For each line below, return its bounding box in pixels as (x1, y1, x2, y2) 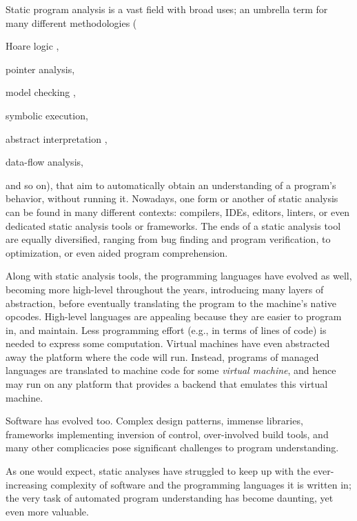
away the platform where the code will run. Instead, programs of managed (6, 349, 319, 364)
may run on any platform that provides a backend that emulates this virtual (6, 377, 328, 391)
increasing (6, 477, 48, 491)
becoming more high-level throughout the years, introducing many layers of (6, 282, 324, 296)
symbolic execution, (6, 108, 88, 122)
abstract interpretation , (6, 131, 108, 146)
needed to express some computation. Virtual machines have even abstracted (6, 336, 330, 351)
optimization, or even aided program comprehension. (6, 245, 228, 259)
